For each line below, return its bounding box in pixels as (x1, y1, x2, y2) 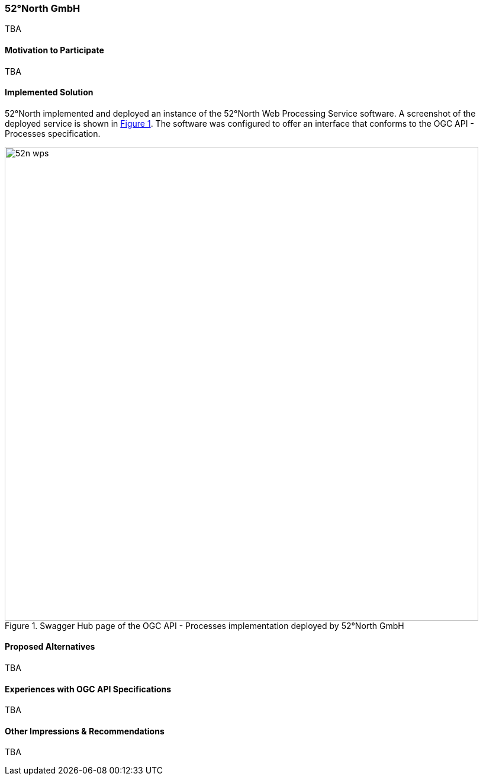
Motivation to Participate (5, 44, 104, 55)
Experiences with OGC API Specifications (5, 683, 172, 694)
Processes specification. (5, 128, 101, 139)
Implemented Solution (5, 87, 94, 98)
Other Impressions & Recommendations (5, 726, 165, 736)
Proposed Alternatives (5, 641, 95, 652)
